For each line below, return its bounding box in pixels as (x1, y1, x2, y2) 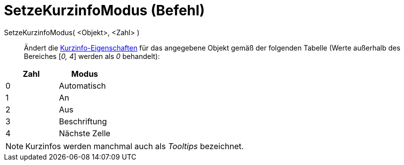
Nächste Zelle (59, 128, 110, 138)
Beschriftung (59, 116, 107, 126)
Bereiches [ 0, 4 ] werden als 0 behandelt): (24, 52, 160, 60)
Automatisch (59, 80, 106, 91)
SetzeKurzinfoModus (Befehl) (4, 2, 205, 19)
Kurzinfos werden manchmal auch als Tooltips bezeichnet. (25, 141, 244, 151)
